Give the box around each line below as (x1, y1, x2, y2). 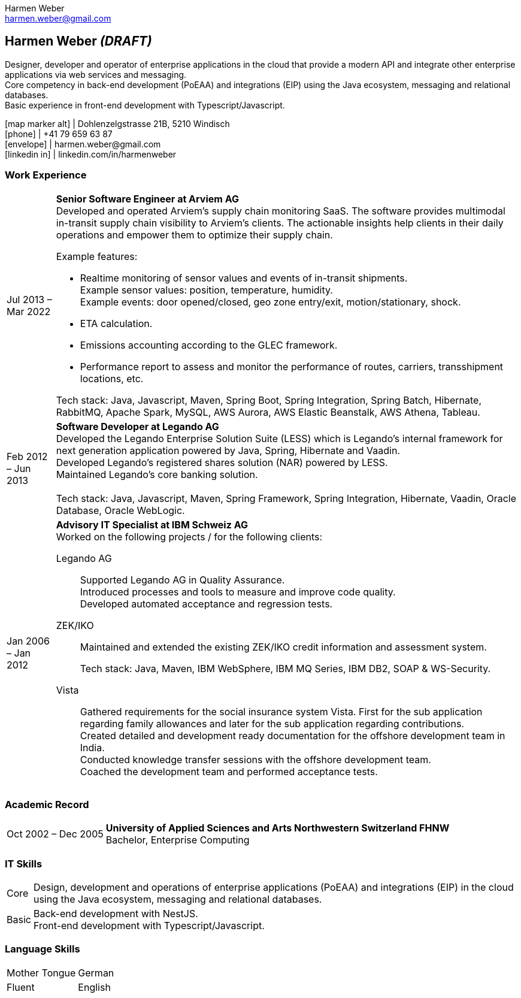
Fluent (7, 981, 35, 993)
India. (80, 741, 105, 754)
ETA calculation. (80, 317, 153, 329)
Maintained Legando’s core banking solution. (56, 468, 258, 480)
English (78, 981, 111, 993)
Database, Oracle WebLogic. (56, 504, 185, 516)
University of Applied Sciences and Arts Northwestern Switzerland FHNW (105, 822, 450, 834)
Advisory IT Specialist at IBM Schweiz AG (56, 518, 248, 531)
